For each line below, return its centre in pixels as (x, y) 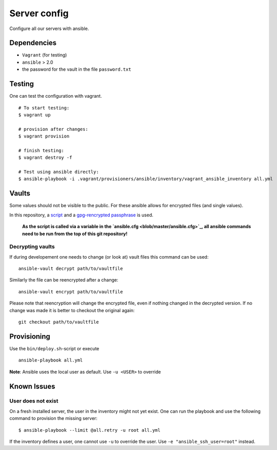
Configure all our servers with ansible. (49, 29)
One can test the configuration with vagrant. (56, 96)
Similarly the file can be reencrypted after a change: (64, 280)
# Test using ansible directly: (59, 172)
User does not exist (34, 401)
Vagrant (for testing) (44, 55)
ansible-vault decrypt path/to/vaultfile (71, 269)
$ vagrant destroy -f (45, 158)
